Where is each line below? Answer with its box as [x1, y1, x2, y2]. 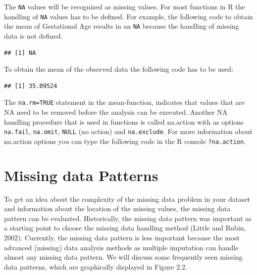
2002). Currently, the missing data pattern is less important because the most [4, 232, 240, 242]
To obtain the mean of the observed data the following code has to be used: [4, 64, 234, 74]
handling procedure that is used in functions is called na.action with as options [4, 116, 244, 127]
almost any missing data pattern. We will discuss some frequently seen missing [4, 252, 243, 262]
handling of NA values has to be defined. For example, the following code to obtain [4, 11, 253, 21]
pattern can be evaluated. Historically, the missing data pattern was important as [4, 213, 252, 223]
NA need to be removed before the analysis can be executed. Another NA [4, 107, 228, 117]
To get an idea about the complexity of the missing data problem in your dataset [4, 193, 251, 204]
